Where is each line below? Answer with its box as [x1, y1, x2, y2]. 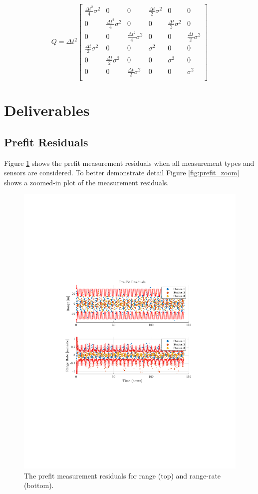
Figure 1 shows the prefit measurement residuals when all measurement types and [4, 157, 255, 168]
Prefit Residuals [4, 134, 88, 149]
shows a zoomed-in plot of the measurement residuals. [4, 177, 169, 187]
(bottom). [24, 480, 54, 491]
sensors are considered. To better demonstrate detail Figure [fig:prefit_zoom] [4, 167, 240, 178]
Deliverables [4, 100, 90, 120]
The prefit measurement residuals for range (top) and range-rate [24, 470, 221, 481]
